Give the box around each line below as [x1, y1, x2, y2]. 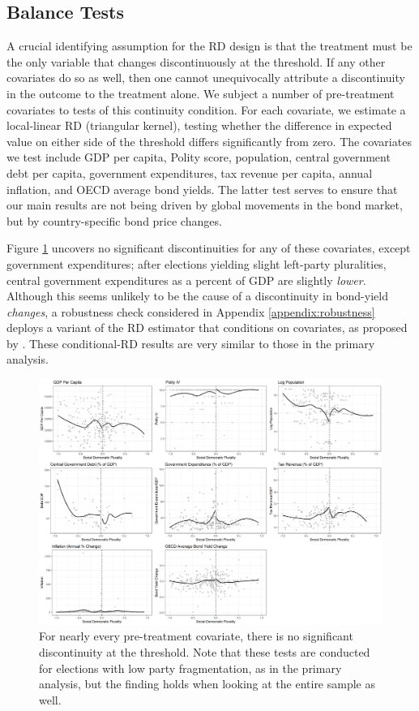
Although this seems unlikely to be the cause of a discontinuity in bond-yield [6, 287, 388, 304]
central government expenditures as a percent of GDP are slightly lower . [6, 271, 366, 288]
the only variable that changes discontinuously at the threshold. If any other [6, 53, 386, 70]
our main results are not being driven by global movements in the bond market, [6, 196, 403, 213]
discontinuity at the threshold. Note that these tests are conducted [39, 643, 370, 660]
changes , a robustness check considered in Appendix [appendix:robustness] [6, 303, 375, 320]
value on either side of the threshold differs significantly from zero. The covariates [6, 132, 412, 149]
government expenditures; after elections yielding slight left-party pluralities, [6, 255, 387, 272]
